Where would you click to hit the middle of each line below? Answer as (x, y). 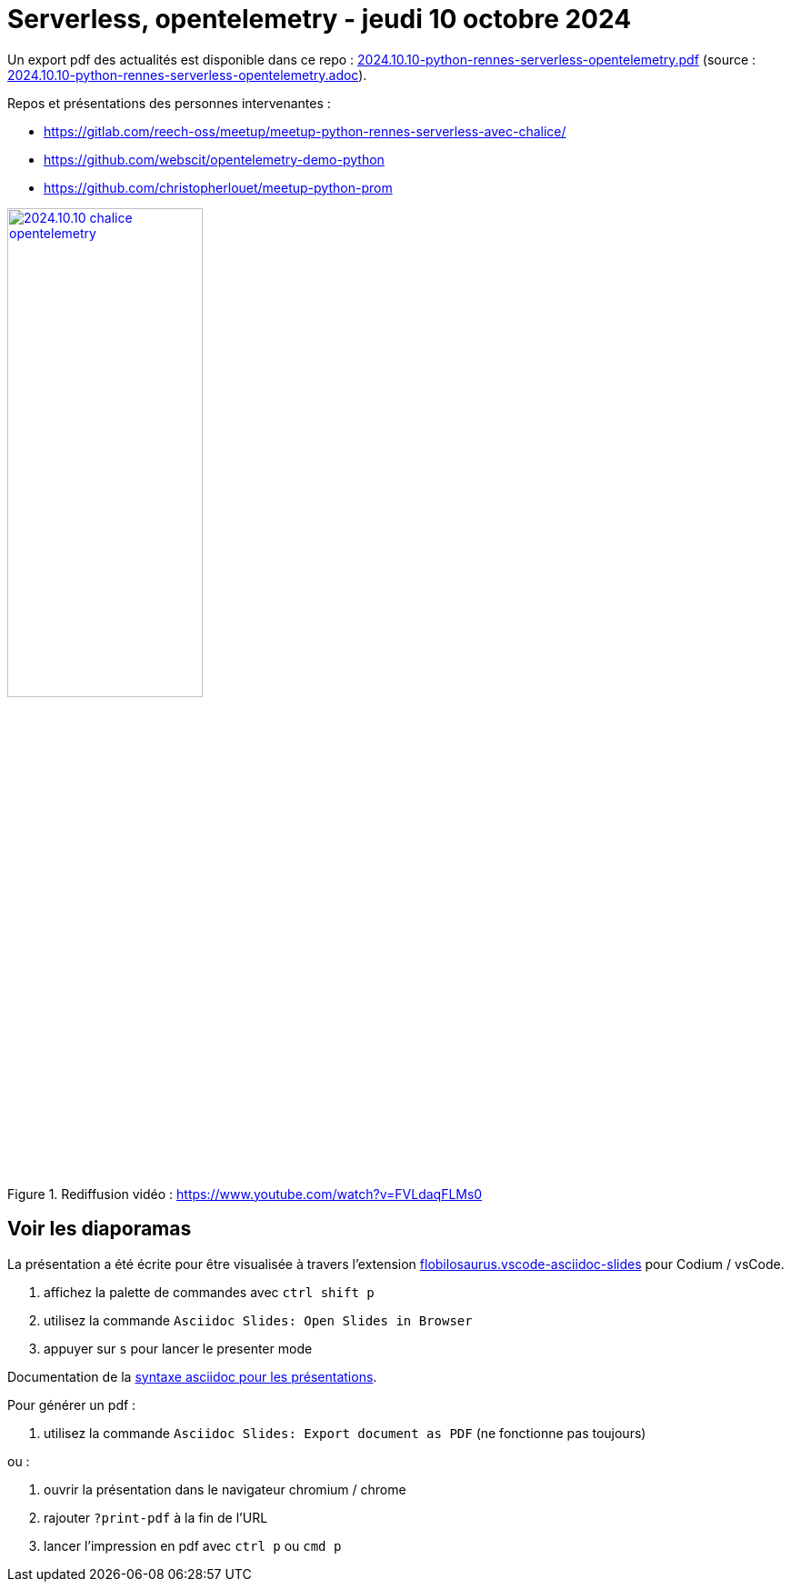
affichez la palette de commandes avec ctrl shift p (209, 1292)
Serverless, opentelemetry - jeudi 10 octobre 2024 (320, 19)
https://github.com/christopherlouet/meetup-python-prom (218, 187)
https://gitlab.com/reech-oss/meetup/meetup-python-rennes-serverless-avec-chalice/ (305, 131)
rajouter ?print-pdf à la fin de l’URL (156, 1517)
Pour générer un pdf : (72, 1404)
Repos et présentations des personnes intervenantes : (169, 103)
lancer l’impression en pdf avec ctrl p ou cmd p (193, 1545)
